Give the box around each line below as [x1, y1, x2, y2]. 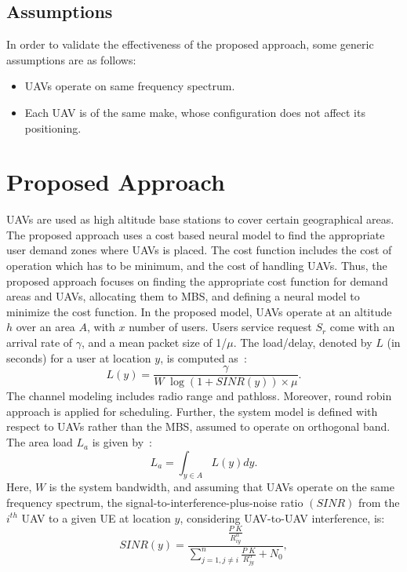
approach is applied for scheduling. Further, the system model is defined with [6, 403, 378, 419]
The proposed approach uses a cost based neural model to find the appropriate [6, 226, 385, 242]
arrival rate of [6, 334, 73, 351]
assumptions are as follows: [6, 51, 136, 67]
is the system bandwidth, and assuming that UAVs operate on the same [49, 479, 394, 495]
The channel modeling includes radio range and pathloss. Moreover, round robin [6, 388, 392, 404]
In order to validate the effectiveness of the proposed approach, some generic [6, 36, 374, 53]
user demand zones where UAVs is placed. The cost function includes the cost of [6, 242, 392, 258]
